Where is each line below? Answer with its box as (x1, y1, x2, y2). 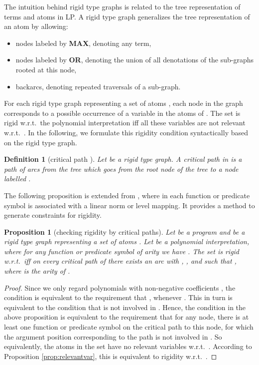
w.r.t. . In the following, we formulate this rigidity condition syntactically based (4, 127, 248, 137)
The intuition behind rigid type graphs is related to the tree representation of (4, 1, 241, 11)
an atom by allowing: (4, 21, 68, 31)
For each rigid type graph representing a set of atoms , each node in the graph (4, 98, 243, 108)
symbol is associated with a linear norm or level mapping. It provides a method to (4, 200, 255, 210)
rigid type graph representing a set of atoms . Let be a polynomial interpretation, (4, 236, 250, 247)
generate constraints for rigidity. (4, 210, 102, 220)
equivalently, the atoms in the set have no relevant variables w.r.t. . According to (4, 341, 252, 352)
